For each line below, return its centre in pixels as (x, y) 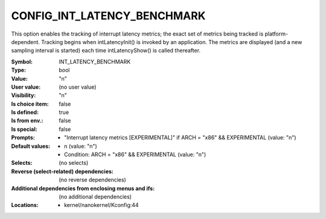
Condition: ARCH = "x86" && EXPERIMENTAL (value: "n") (135, 154)
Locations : (25, 205)
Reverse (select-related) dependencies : (62, 171)
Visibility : (24, 95)
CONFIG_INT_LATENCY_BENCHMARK (108, 16)
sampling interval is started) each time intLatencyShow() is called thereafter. (106, 51)
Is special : (24, 129)
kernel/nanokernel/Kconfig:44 (101, 205)
